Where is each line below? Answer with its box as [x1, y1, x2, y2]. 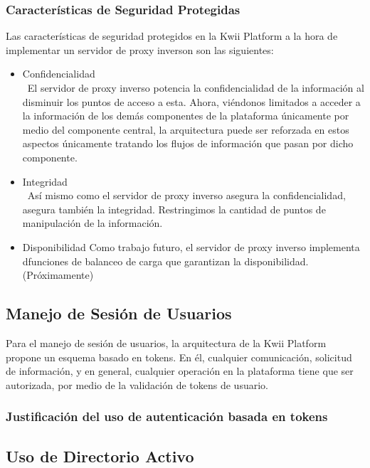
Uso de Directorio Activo [6, 445, 194, 467]
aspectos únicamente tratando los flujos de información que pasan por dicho [22, 136, 354, 151]
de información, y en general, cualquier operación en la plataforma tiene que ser [6, 363, 354, 378]
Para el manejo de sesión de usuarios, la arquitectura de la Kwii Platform [6, 335, 327, 350]
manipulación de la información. [22, 216, 163, 230]
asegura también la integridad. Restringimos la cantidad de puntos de [22, 201, 326, 216]
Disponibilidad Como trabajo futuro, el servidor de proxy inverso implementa [22, 239, 360, 254]
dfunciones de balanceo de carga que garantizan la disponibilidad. [22, 253, 309, 268]
